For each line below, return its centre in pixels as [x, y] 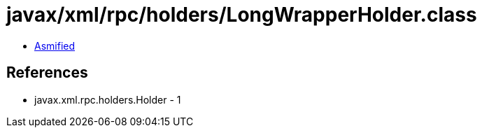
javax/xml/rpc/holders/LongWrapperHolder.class [242, 15]
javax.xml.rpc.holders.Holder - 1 [108, 99]
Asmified [55, 45]
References [47, 73]
